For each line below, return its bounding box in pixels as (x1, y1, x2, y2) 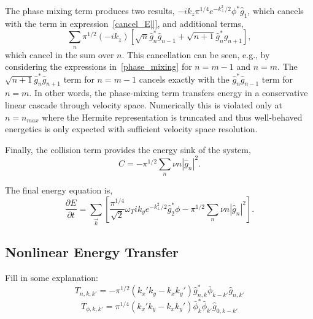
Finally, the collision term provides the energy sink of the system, (5, 143, 251, 156)
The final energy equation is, (5, 184, 113, 197)
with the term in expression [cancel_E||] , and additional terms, (5, 17, 244, 29)
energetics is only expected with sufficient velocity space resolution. (5, 122, 258, 135)
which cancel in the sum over (5, 48, 114, 61)
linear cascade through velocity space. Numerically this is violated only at (5, 99, 282, 111)
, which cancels (247, 4, 304, 17)
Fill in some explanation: (5, 271, 98, 284)
